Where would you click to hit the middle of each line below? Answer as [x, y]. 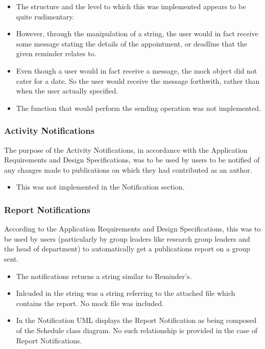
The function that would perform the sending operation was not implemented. [138, 108]
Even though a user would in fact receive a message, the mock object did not [137, 70]
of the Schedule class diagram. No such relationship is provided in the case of [137, 330]
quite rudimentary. [45, 16]
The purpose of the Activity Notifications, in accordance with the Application [126, 149]
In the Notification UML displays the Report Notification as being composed [136, 320]
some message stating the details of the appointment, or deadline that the [132, 43]
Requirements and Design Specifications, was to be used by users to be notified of [132, 160]
